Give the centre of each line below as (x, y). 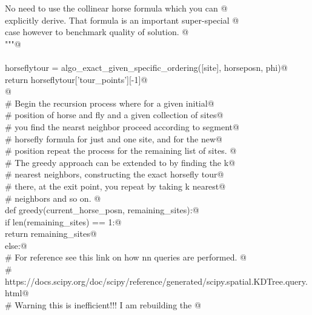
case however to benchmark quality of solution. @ (97, 32)
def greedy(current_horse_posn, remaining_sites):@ (102, 210)
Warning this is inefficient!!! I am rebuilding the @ (108, 304)
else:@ (16, 245)
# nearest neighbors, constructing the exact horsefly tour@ (115, 174)
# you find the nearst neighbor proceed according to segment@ (122, 126)
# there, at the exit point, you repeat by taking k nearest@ (115, 186)
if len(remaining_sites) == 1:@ (63, 221)
